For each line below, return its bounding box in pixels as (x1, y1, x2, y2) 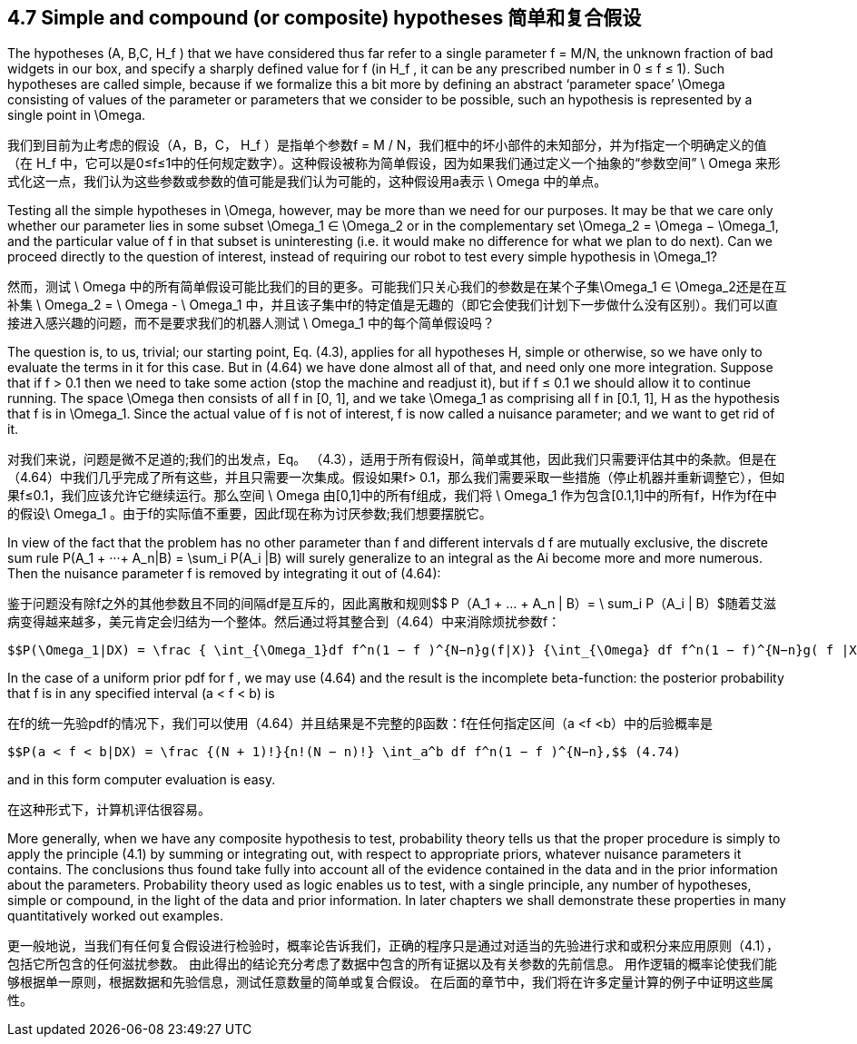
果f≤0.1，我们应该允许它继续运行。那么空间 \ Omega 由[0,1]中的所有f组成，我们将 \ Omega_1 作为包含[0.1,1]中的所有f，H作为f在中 (7, 488, 777, 504)
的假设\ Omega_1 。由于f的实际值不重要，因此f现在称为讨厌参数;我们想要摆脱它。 (7, 506, 492, 522)
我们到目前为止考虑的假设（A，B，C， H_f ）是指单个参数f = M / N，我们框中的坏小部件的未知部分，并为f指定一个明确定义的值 (7, 137, 767, 153)
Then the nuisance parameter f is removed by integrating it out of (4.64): (7, 566, 441, 582)
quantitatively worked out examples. (7, 908, 223, 924)
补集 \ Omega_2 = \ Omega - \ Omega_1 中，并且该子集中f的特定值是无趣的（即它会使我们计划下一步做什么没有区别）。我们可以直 (7, 297, 778, 313)
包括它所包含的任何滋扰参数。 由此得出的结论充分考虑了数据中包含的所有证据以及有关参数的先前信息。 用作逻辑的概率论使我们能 (7, 956, 777, 972)
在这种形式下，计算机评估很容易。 (7, 802, 211, 818)
